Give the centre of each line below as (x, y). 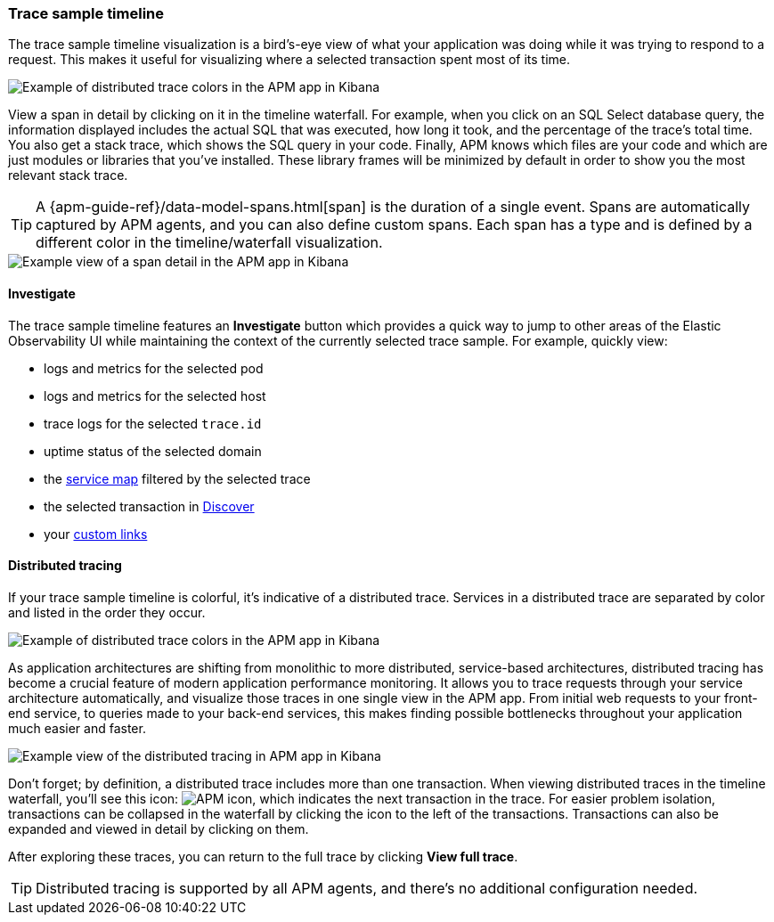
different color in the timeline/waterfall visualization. (209, 243)
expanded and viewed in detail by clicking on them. (159, 828)
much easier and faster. (77, 728)
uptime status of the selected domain (153, 451)
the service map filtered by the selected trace (177, 478)
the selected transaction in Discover (149, 506)
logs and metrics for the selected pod (154, 368)
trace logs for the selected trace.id (153, 423)
